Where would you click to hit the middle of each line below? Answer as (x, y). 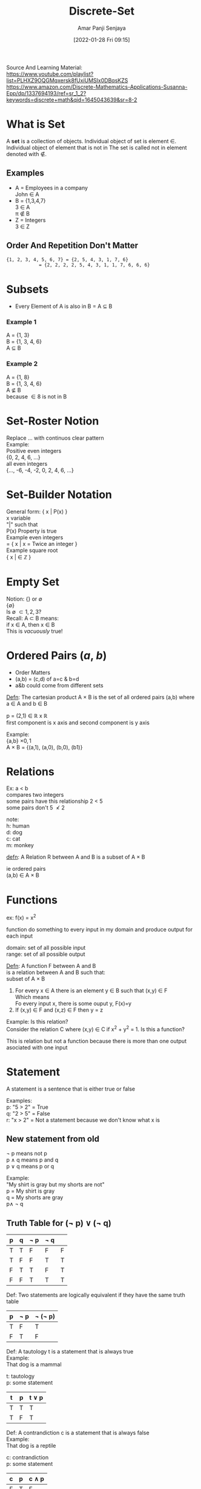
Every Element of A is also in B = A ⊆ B (64, 306)
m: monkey (20, 845)
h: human (18, 826)
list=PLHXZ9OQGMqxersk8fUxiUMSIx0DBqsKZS (67, 80)
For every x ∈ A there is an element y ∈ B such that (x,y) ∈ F (91, 990)
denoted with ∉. (27, 154)
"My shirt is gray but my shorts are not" (55, 1185)
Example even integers (35, 537)
